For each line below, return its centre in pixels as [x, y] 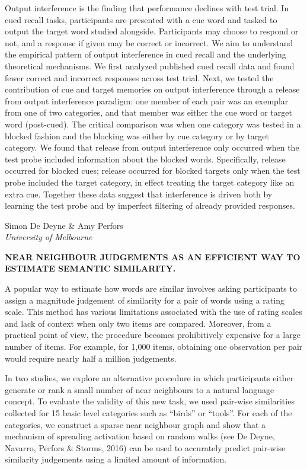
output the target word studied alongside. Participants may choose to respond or [152, 31]
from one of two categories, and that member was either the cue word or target [148, 112]
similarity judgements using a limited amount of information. [116, 459]
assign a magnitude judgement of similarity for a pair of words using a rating [145, 300]
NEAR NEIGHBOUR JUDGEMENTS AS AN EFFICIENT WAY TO [153, 256]
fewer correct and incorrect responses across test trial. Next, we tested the [139, 77]
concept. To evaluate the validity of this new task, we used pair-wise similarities [150, 401]
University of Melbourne [49, 237]
